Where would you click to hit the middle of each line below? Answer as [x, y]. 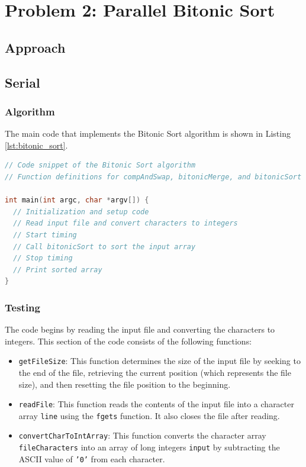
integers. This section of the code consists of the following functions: [128, 341]
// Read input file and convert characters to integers [125, 223]
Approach [35, 47]
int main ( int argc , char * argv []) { [77, 200]
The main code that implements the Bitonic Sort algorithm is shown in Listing [148, 133]
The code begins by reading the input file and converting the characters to [140, 329]
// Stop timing [43, 258]
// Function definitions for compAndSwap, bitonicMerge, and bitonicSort [153, 177]
